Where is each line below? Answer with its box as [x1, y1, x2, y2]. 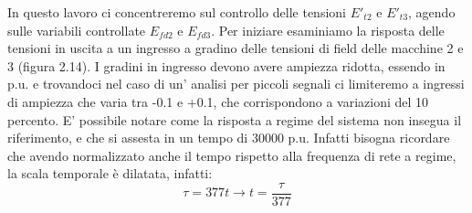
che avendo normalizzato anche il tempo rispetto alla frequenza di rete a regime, [7, 145, 456, 165]
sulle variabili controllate [7, 20, 146, 39]
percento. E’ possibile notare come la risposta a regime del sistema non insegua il [7, 110, 462, 129]
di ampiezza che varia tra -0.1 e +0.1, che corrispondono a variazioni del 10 [7, 91, 429, 111]
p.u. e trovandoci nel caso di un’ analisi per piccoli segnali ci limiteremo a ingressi [7, 74, 465, 93]
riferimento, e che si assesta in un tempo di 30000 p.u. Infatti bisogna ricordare [7, 128, 450, 147]
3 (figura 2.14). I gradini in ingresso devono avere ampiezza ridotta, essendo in [7, 56, 446, 75]
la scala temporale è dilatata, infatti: [7, 164, 213, 183]
